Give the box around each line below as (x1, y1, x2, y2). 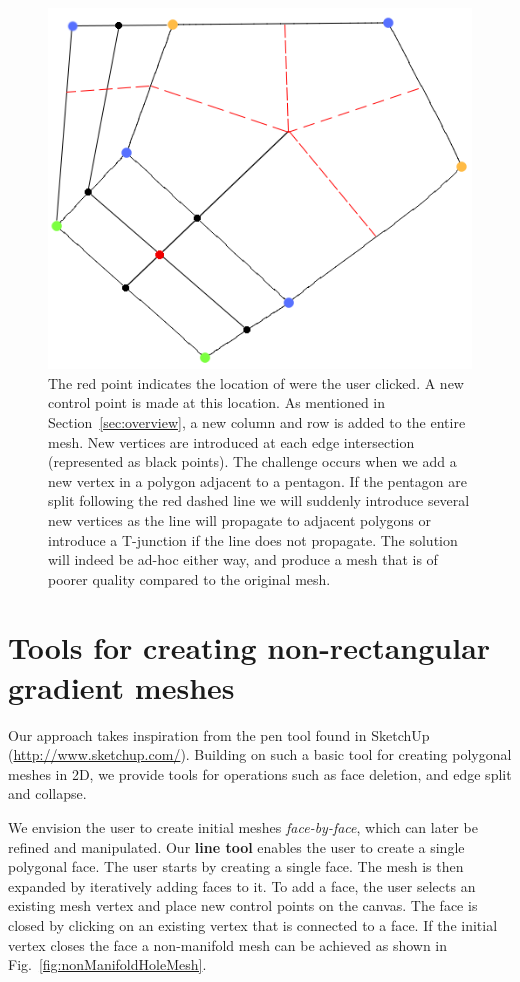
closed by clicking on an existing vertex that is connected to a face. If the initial (8, 914, 498, 935)
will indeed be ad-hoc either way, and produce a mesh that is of (48, 549, 438, 570)
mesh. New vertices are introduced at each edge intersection (48, 431, 415, 452)
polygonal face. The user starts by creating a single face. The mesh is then (8, 856, 464, 877)
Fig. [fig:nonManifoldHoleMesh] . (8, 954, 207, 975)
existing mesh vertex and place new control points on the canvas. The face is (8, 895, 478, 916)
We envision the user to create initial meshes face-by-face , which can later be (8, 816, 478, 837)
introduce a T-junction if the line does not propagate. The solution (48, 529, 458, 550)
